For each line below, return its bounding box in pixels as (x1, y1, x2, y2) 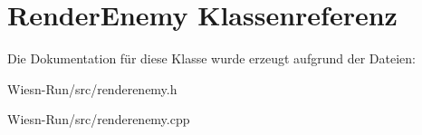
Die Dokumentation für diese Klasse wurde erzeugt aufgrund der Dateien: (7, 49, 416, 68)
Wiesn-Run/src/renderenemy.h (7, 79, 177, 98)
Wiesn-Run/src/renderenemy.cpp (7, 110, 190, 129)
